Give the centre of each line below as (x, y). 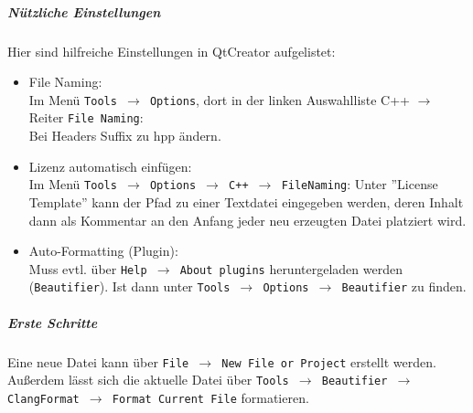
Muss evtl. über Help (88, 268)
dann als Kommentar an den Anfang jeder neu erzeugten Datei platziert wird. (247, 220)
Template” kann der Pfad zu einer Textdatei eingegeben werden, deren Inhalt (246, 201)
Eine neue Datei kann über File (98, 361)
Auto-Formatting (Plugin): (103, 251)
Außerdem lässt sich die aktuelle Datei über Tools (148, 380)
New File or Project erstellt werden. (329, 361)
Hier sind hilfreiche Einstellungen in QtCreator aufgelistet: (172, 51)
